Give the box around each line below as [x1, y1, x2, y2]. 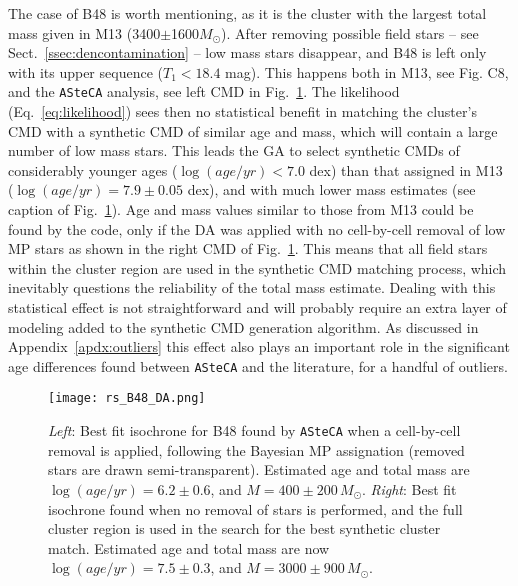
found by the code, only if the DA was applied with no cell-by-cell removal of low [8, 218, 506, 239]
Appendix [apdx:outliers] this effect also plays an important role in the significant [8, 336, 510, 357]
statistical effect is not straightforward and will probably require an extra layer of [8, 296, 507, 317]
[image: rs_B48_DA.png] [48, 391, 206, 406]
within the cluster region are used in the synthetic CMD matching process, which [8, 257, 507, 278]
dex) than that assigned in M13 [309, 159, 503, 180]
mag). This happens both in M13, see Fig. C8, [225, 61, 509, 82]
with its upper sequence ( [8, 61, 163, 82]
